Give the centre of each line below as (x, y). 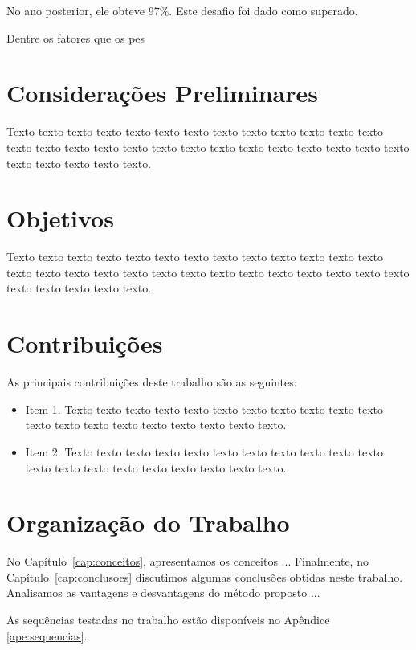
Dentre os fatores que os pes (76, 37)
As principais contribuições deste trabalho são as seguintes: (152, 382)
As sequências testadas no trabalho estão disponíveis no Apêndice (168, 619)
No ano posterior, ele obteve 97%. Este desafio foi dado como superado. (182, 10)
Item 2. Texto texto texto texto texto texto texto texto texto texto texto (204, 451)
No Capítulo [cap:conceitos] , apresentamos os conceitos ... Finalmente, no (188, 561)
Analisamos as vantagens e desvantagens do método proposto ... (163, 593)
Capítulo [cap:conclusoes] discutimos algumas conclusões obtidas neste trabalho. (205, 576)
